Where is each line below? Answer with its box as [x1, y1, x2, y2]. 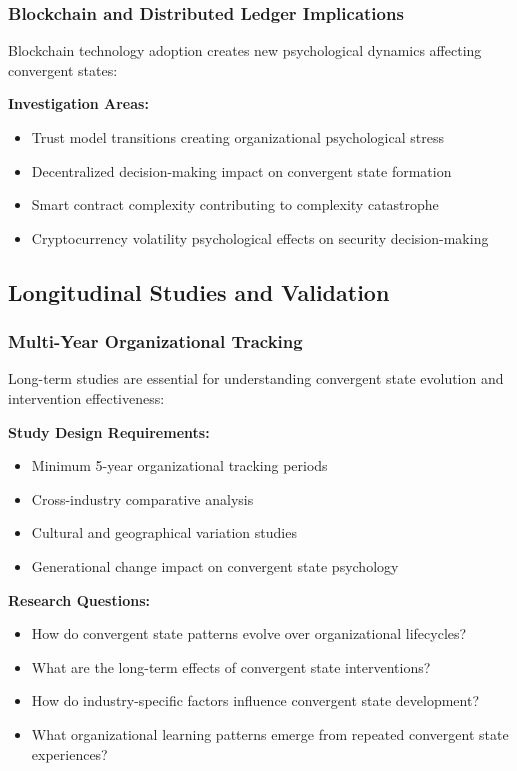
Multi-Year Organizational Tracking [8, 329, 303, 354]
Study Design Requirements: [8, 421, 210, 442]
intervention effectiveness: [8, 387, 165, 408]
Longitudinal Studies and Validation [8, 276, 390, 307]
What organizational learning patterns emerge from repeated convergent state [31, 723, 509, 744]
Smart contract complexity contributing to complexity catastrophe [31, 194, 439, 215]
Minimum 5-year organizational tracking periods [31, 455, 328, 476]
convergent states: [8, 59, 118, 80]
